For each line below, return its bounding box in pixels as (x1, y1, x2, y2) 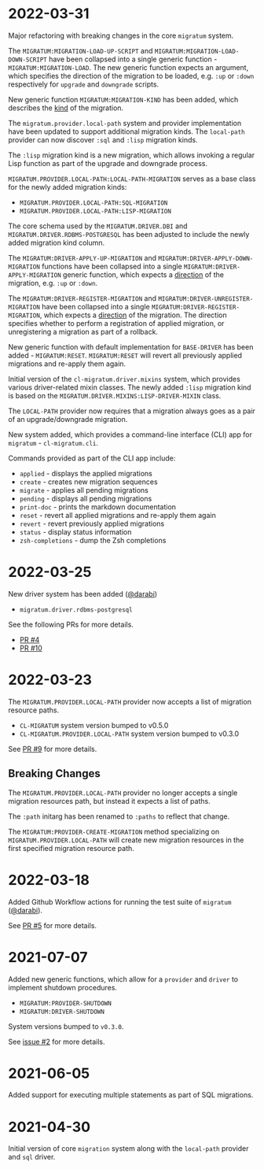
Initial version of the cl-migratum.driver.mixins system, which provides (8, 374, 241, 383)
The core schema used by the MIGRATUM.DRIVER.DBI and (8, 221, 188, 231)
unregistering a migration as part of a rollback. (8, 327, 159, 336)
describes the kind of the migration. (8, 103, 124, 113)
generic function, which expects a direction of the (62, 269, 225, 279)
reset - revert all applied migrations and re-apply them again (19, 510, 216, 520)
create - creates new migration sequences (19, 477, 159, 486)
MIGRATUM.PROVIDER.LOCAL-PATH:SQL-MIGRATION (19, 198, 168, 207)
